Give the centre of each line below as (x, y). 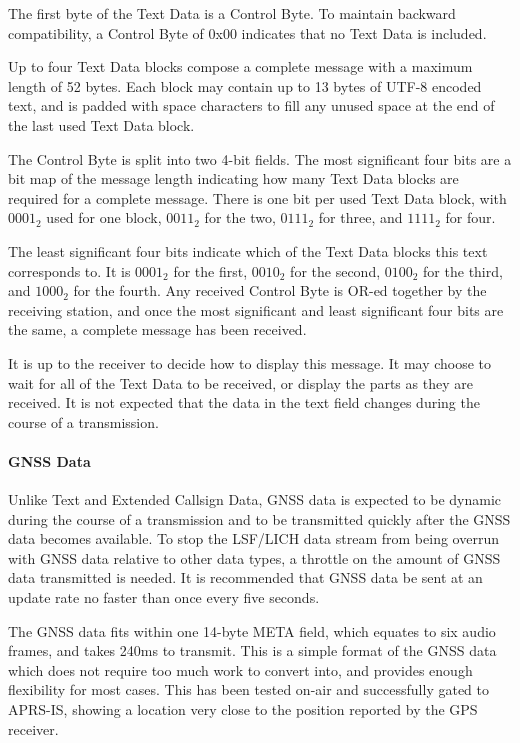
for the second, (335, 270)
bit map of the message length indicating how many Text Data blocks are (233, 178)
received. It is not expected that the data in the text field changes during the (244, 402)
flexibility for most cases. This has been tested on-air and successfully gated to (249, 689)
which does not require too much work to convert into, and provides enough (240, 669)
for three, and (360, 217)
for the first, (210, 270)
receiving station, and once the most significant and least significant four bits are (256, 309)
